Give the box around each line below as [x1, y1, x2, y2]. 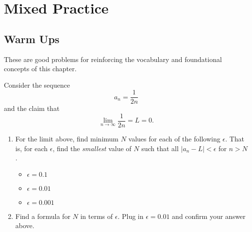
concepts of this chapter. [4, 63, 77, 74]
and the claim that [4, 103, 60, 113]
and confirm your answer [172, 211, 246, 221]
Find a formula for [15, 211, 70, 221]
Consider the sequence [4, 79, 70, 90]
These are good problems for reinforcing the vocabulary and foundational [4, 54, 222, 64]
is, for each [15, 143, 48, 153]
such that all [141, 143, 179, 153]
